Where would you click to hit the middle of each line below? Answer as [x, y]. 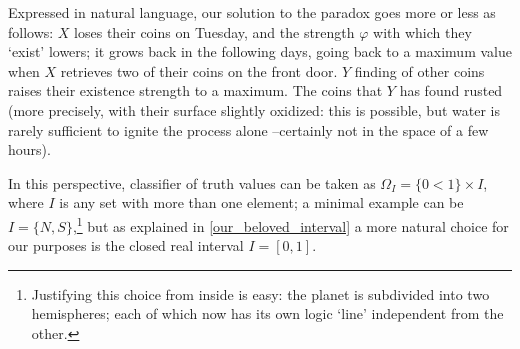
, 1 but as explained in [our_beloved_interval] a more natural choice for [290, 224]
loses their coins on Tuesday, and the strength [214, 31]
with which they [422, 31]
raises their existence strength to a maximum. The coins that [195, 90]
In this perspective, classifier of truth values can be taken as [192, 182]
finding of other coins [419, 70]
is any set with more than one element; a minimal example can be [261, 202]
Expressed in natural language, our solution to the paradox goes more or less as [252, 12]
